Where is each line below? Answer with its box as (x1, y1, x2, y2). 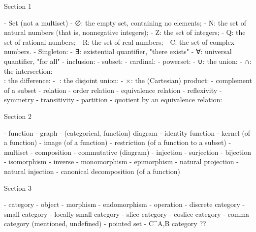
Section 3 (4, 182, 32, 193)
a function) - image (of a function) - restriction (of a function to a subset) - (4, 137, 231, 147)
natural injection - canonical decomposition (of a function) (4, 166, 180, 176)
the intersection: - (4, 65, 57, 76)
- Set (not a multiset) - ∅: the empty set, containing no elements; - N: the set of (4, 17, 246, 28)
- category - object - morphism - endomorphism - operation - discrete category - (4, 199, 245, 209)
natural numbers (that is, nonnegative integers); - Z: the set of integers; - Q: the (4, 27, 246, 37)
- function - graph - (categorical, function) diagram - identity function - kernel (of (4, 127, 250, 138)
